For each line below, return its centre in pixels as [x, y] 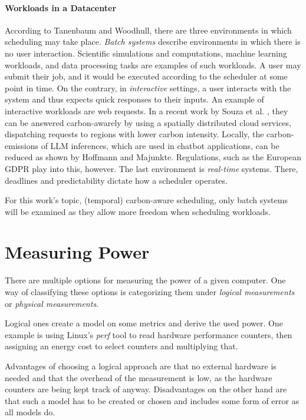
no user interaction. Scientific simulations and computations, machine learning [146, 53]
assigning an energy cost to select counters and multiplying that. [121, 346]
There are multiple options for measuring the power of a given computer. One [145, 280]
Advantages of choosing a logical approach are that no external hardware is [141, 366]
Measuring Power [77, 252]
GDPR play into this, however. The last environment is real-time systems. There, [152, 168]
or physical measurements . [52, 303]
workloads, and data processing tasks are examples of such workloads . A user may [153, 65]
